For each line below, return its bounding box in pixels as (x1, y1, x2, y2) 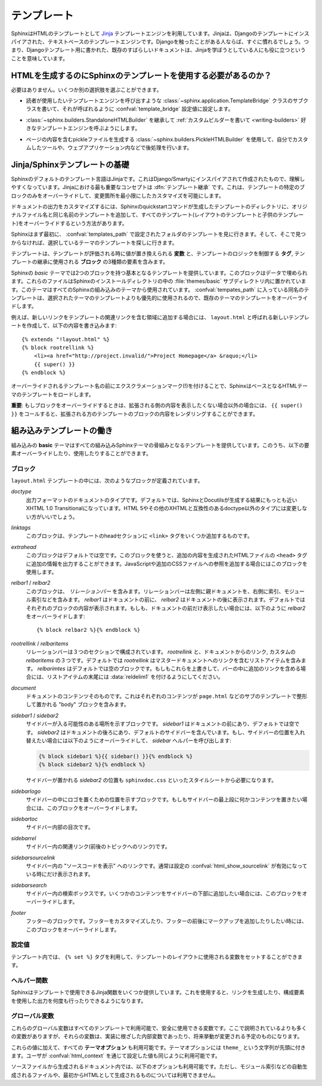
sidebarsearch (11, 881, 47, 888)
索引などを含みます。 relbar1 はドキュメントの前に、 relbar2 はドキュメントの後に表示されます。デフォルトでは (30, 596, 305, 603)
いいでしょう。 (41, 513, 78, 520)
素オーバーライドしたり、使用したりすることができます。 (11, 449, 151, 456)
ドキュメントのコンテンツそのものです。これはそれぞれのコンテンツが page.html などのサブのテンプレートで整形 (26, 693, 307, 700)
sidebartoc (11, 815, 38, 822)
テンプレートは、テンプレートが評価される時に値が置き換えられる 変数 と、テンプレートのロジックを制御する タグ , (11, 250, 293, 257)
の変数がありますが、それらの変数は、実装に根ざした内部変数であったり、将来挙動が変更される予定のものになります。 (11, 1033, 303, 1040)
